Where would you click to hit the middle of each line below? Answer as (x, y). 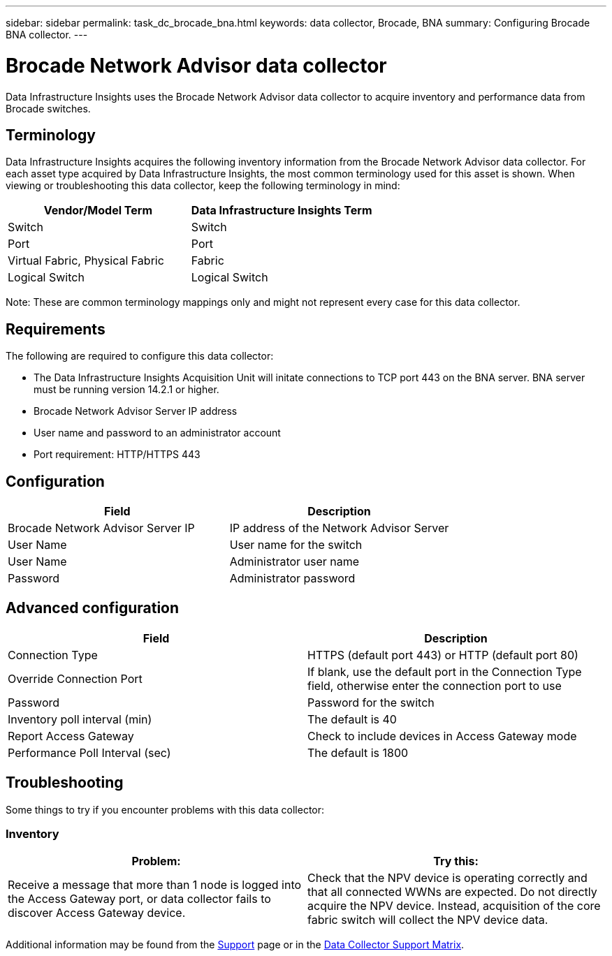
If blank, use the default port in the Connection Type (445, 671)
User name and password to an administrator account (157, 433)
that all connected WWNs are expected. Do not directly (452, 892)
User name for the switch (296, 545)
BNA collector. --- (47, 35)
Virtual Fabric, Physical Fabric (86, 261)
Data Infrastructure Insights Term (282, 211)
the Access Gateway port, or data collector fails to (139, 899)
